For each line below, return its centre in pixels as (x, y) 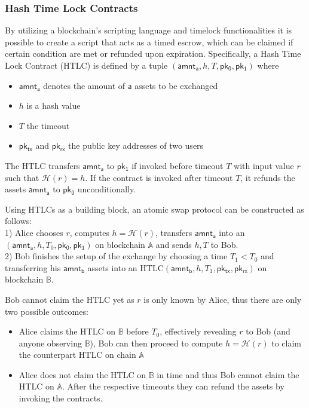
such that (22, 177)
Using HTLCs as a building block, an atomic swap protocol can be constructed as (154, 209)
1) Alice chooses (34, 232)
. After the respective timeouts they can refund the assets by (173, 386)
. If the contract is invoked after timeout (159, 177)
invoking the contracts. (61, 398)
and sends (174, 244)
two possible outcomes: (47, 311)
